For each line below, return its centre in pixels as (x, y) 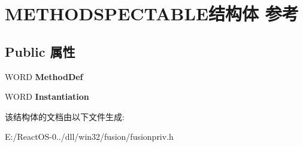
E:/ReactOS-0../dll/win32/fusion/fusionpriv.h (89, 137)
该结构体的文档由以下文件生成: (65, 116)
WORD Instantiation (47, 97)
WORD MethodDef (44, 76)
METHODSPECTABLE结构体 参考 (152, 13)
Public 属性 (40, 51)
